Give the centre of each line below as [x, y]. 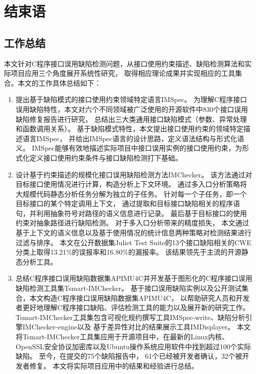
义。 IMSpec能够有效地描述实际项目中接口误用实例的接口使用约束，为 [129, 148]
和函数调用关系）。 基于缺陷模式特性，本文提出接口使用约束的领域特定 [129, 129]
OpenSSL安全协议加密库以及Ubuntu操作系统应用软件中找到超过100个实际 [133, 346]
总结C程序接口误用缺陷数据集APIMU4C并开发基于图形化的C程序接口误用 [134, 278]
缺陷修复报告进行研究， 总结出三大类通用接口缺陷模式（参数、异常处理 [131, 119]
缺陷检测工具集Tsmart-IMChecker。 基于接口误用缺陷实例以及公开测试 [128, 288]
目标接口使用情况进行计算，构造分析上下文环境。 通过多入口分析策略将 [131, 184]
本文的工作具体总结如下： [59, 82]
